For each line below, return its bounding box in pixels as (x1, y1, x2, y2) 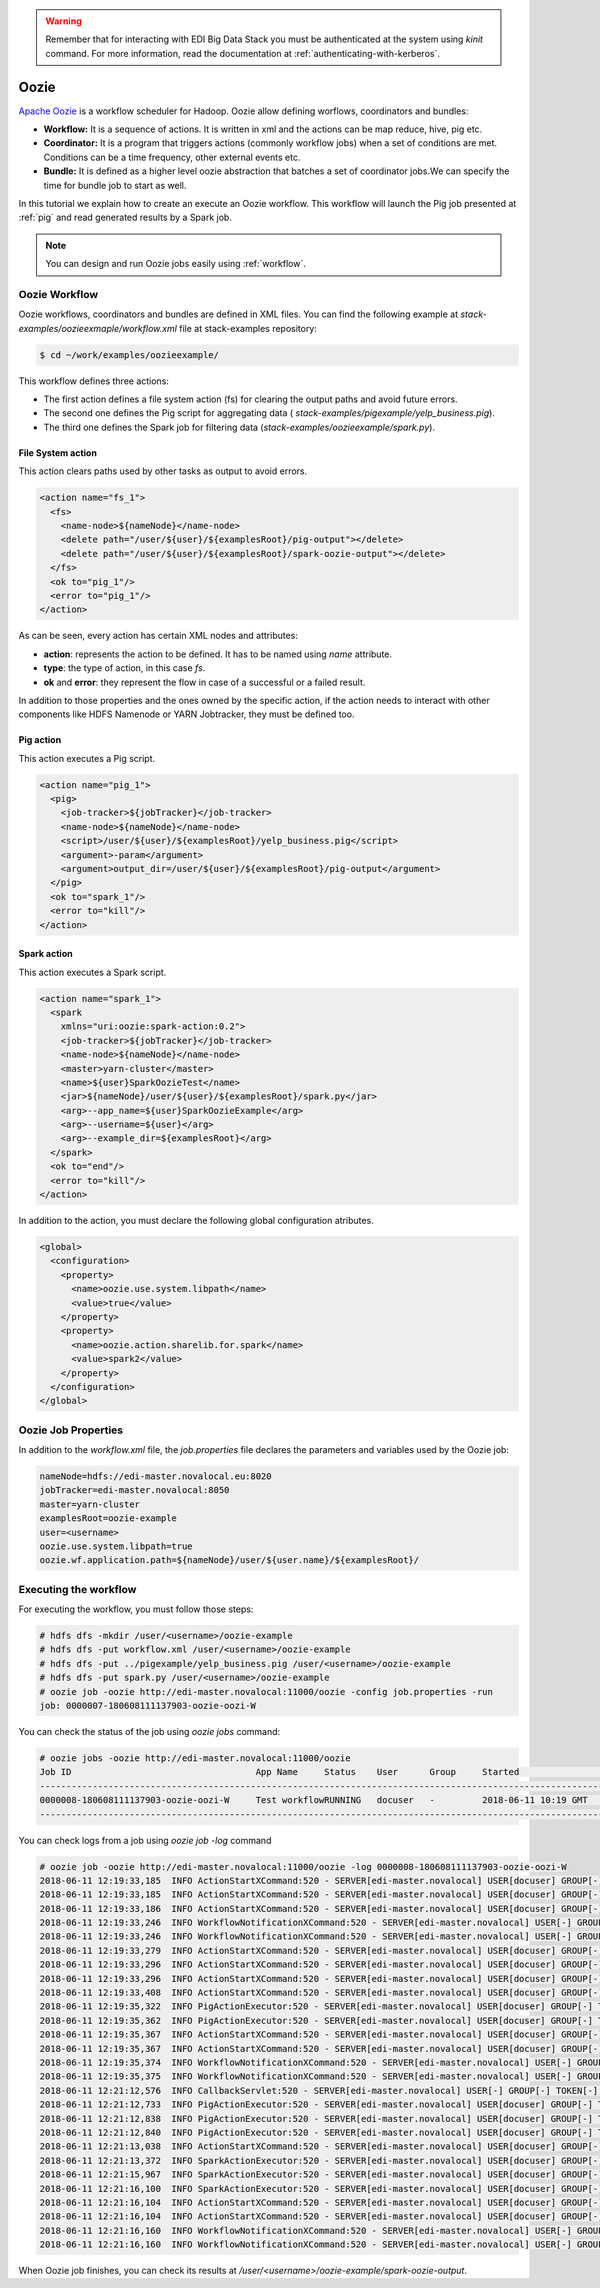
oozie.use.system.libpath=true (39, 1540, 194, 1552)
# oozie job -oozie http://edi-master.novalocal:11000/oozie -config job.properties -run (39, 1686, 494, 1697)
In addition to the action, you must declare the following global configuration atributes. (18, 1215, 374, 1227)
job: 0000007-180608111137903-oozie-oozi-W (39, 1700, 257, 1712)
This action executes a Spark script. (18, 966, 167, 978)
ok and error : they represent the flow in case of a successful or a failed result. (43, 676, 366, 688)
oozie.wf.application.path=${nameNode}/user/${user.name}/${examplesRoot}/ (39, 1555, 420, 1566)
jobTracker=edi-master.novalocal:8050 (39, 1485, 230, 1496)
